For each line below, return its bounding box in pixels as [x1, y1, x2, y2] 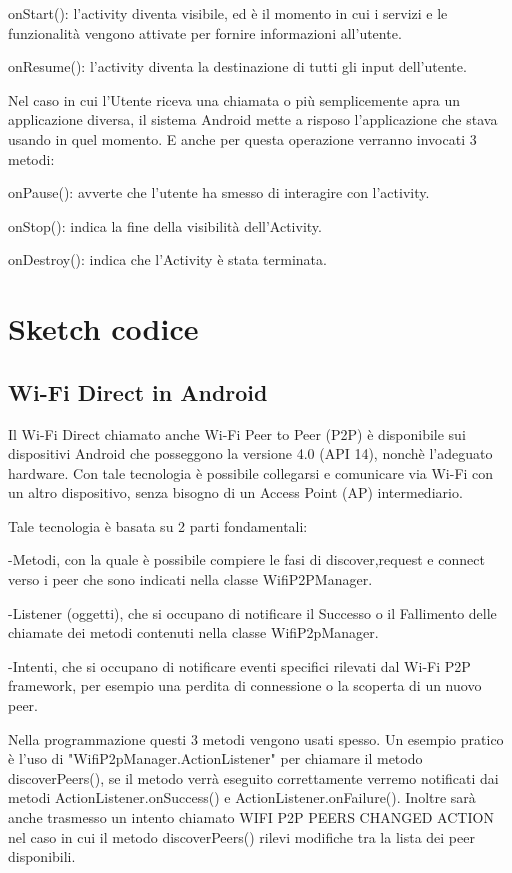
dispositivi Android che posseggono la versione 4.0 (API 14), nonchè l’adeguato [8, 443, 493, 464]
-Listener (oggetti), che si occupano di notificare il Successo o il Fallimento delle [8, 602, 497, 623]
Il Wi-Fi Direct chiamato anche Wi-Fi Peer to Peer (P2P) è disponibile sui [8, 423, 466, 444]
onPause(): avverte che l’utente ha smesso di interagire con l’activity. [8, 182, 430, 203]
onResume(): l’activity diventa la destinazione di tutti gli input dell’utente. [8, 56, 467, 77]
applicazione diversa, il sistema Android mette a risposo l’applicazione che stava [8, 109, 498, 130]
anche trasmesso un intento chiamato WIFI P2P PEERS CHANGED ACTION [8, 807, 494, 828]
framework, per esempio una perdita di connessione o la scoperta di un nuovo [8, 675, 482, 696]
